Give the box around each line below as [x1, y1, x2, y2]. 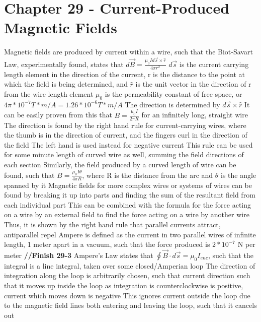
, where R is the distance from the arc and [82, 169, 213, 180]
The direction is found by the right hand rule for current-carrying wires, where [4, 119, 246, 130]
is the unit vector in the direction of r [135, 79, 251, 89]
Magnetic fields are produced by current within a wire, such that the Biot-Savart [4, 46, 253, 57]
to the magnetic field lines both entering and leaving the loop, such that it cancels [4, 300, 257, 310]
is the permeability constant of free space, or [105, 89, 242, 99]
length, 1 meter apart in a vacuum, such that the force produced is [4, 239, 210, 249]
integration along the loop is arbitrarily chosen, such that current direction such [4, 270, 250, 281]
